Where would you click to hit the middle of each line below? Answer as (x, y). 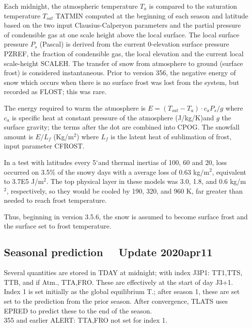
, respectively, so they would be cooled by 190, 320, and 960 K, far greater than (125, 190)
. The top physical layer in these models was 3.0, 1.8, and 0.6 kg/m (146, 181)
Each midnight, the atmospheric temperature (71, 6)
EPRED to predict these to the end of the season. (78, 310)
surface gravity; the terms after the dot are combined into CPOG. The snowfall (122, 127)
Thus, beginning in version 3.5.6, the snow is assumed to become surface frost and (126, 216)
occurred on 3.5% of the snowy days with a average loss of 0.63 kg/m (107, 172)
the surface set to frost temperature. (58, 226)
